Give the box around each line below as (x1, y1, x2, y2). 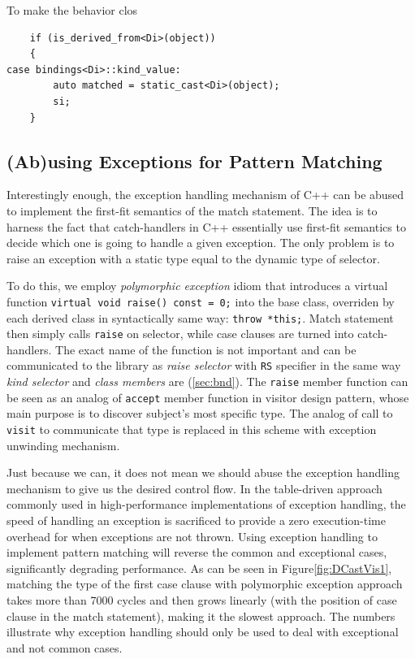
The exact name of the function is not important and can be (55, 340, 357, 358)
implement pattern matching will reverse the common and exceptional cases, (6, 544, 387, 561)
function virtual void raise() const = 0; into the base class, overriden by (6, 293, 395, 310)
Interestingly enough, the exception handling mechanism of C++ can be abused (6, 186, 404, 203)
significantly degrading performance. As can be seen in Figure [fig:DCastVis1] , (6, 559, 392, 576)
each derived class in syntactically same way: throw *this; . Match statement (6, 309, 394, 326)
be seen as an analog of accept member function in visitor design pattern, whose (6, 388, 409, 405)
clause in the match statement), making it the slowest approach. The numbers (6, 607, 396, 624)
